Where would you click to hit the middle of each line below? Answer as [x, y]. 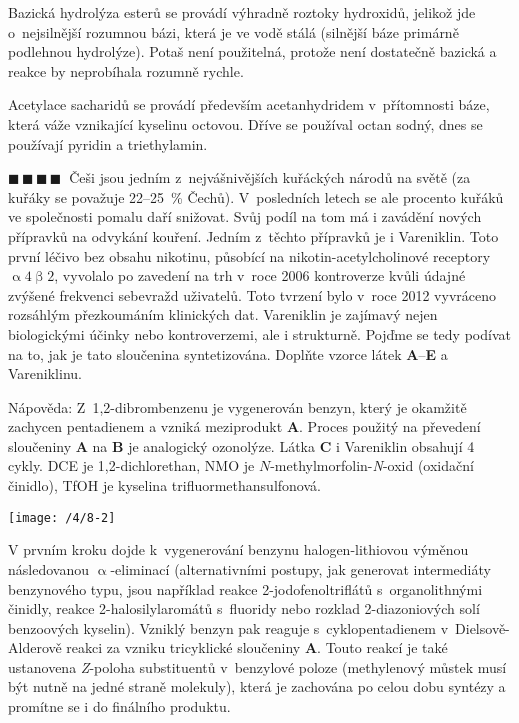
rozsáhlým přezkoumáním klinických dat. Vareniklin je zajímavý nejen [223, 314]
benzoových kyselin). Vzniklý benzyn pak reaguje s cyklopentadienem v [228, 627]
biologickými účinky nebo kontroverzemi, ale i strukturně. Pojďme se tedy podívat [259, 333]
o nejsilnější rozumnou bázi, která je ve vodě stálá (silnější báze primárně [233, 31]
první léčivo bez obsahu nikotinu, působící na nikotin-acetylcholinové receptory [249, 255]
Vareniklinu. [45, 373]
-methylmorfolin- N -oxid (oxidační [372, 465]
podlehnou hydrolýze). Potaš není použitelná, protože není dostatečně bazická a [252, 51]
